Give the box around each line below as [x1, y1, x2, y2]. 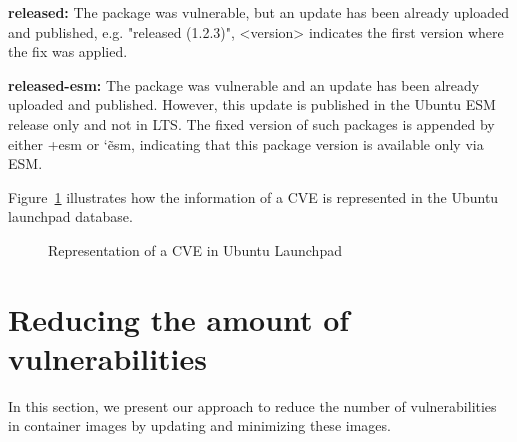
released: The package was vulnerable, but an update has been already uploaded [8, 2, 509, 22]
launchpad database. [8, 206, 133, 227]
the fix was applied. [8, 41, 128, 62]
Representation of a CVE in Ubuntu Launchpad [48, 239, 342, 260]
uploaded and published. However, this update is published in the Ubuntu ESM [8, 94, 496, 115]
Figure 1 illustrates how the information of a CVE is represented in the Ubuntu [8, 186, 499, 207]
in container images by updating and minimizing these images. [8, 415, 391, 436]
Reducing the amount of [8, 298, 350, 339]
